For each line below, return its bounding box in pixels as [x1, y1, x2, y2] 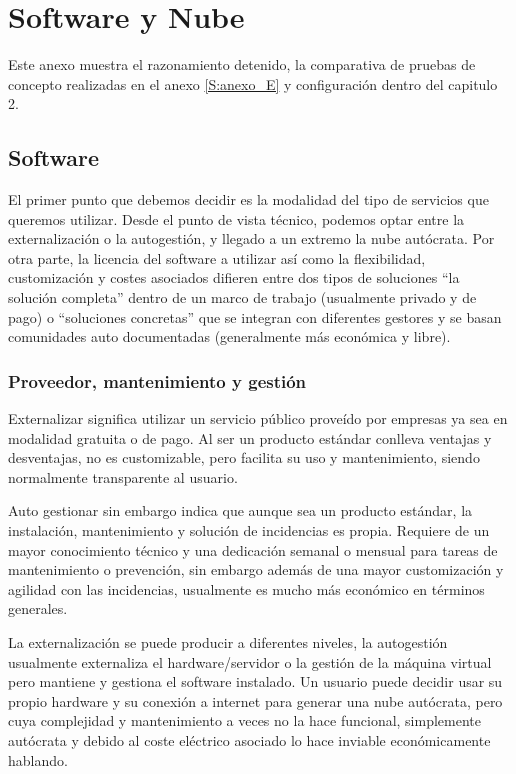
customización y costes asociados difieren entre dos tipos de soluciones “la [8, 267, 460, 288]
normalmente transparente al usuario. [8, 466, 238, 487]
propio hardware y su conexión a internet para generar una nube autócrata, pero [8, 690, 503, 711]
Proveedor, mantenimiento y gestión [8, 368, 307, 393]
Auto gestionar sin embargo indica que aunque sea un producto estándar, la [8, 500, 473, 521]
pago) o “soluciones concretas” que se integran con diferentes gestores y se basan [8, 306, 502, 327]
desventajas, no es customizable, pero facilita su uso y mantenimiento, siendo [8, 447, 480, 468]
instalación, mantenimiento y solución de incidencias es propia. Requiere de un [8, 520, 490, 541]
